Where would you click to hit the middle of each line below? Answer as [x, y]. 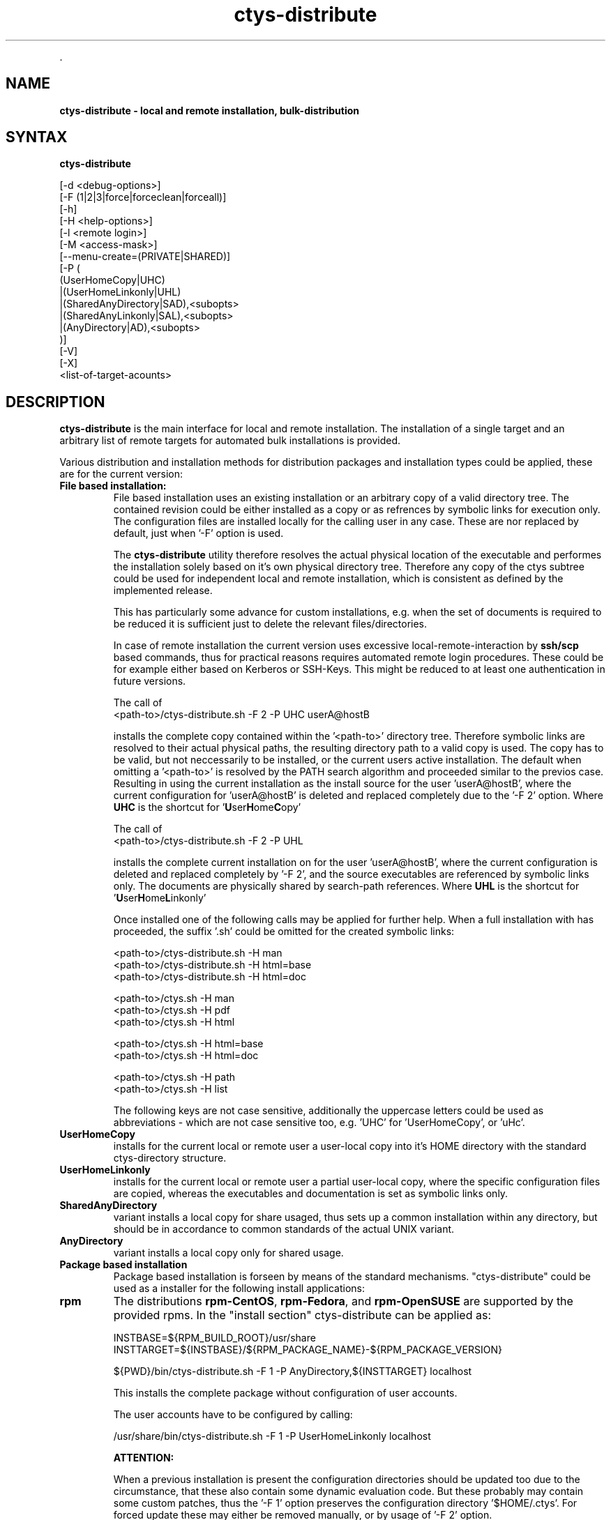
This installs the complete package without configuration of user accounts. [285, 1393]
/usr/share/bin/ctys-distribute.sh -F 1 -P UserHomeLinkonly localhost [272, 1436]
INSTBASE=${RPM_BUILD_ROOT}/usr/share [214, 1338]
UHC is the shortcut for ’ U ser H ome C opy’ [207, 807]
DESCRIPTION [55, 402]
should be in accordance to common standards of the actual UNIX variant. [284, 1229]
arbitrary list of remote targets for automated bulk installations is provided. [230, 441]
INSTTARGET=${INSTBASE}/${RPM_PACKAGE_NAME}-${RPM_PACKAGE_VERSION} [308, 1350]
